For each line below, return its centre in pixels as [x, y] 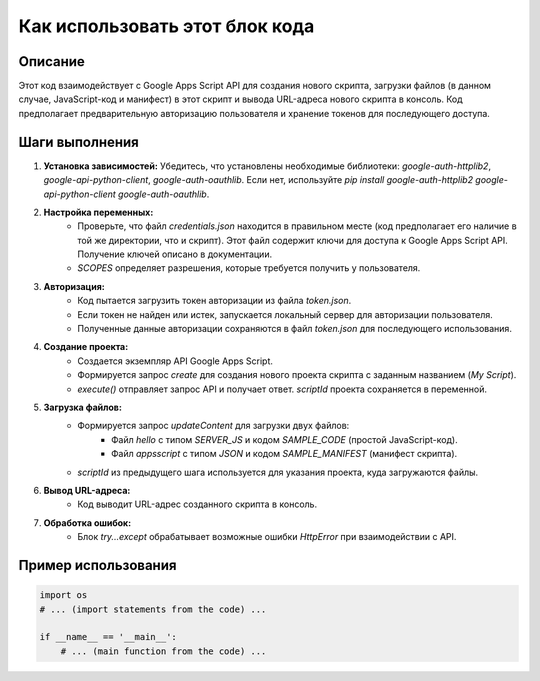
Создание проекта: [86, 347]
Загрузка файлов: [82, 407]
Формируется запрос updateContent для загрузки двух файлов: [213, 426]
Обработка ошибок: [87, 522]
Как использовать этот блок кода [166, 26]
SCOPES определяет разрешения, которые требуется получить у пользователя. [249, 268]
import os [63, 595]
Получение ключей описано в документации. [175, 254]
